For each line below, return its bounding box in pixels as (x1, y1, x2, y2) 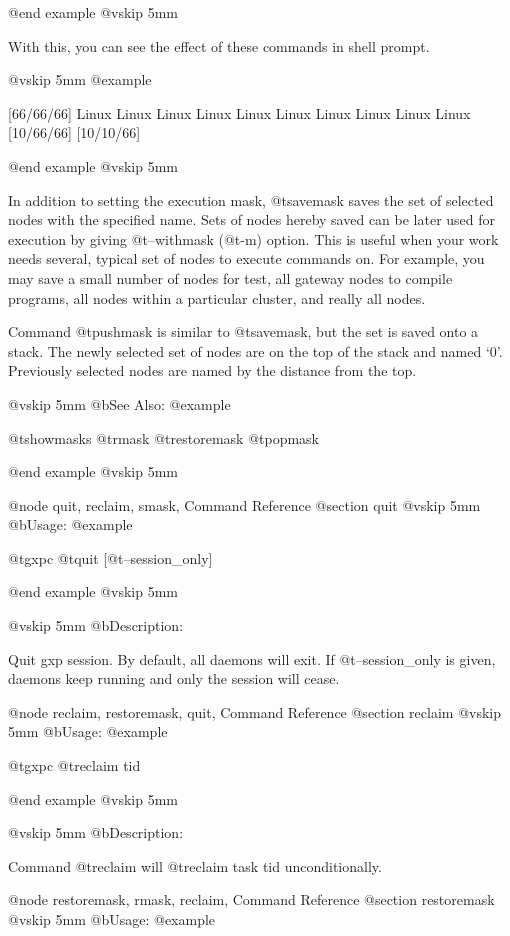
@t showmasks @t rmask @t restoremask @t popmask (8, 427, 319, 448)
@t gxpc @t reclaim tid (8, 755, 141, 776)
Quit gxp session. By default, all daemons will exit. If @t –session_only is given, (8, 648, 496, 669)
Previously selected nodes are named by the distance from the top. (8, 360, 417, 381)
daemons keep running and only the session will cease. (8, 668, 340, 689)
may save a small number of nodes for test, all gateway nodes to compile (8, 267, 453, 288)
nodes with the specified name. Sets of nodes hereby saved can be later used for (8, 209, 496, 230)
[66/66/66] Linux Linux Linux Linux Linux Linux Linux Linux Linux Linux (8, 102, 471, 123)
